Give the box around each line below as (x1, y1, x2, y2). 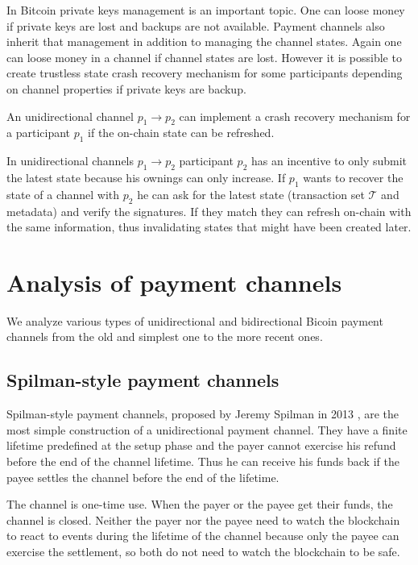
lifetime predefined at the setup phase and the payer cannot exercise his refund (6, 437, 396, 454)
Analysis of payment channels (6, 265, 342, 298)
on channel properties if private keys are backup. (6, 80, 246, 97)
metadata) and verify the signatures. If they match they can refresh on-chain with (6, 202, 412, 219)
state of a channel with (6, 185, 120, 202)
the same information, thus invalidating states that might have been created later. (6, 218, 412, 235)
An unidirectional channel (6, 107, 134, 124)
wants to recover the (303, 168, 404, 185)
